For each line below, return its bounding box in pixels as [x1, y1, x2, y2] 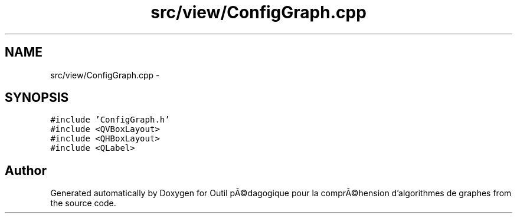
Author [5, 163, 47, 178]
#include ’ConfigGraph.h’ [50, 115, 170, 125]
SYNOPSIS [5, 90, 69, 105]
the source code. [50, 198, 116, 209]
